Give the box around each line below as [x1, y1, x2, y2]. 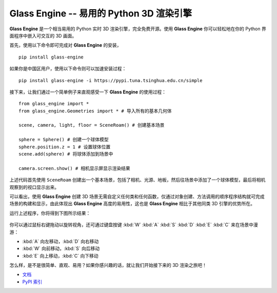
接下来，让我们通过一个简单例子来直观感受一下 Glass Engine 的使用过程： [9, 89, 167, 95]
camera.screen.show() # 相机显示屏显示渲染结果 [18, 165, 130, 171]
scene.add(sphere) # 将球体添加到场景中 [18, 151, 113, 157]
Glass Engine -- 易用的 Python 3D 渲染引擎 [9, 8, 192, 19]
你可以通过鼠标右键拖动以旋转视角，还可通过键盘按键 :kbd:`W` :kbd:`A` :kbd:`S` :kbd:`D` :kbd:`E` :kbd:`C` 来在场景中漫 [9, 222, 259, 228]
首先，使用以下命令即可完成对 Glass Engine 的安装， [9, 42, 122, 48]
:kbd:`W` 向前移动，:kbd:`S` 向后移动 [22, 245, 100, 251]
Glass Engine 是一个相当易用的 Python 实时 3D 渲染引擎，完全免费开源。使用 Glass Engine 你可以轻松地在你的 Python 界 [9, 26, 266, 32]
